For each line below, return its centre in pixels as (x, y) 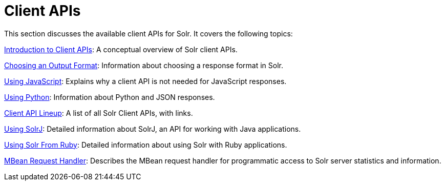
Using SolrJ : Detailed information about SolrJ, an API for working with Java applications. (153, 129)
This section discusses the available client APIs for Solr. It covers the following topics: (149, 33)
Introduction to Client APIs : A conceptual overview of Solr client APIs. (121, 49)
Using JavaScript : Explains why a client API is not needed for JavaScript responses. (145, 81)
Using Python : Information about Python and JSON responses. (110, 97)
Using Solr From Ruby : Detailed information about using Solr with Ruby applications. (146, 145)
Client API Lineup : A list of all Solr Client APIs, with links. (99, 113)
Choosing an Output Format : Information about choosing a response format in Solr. (144, 65)
